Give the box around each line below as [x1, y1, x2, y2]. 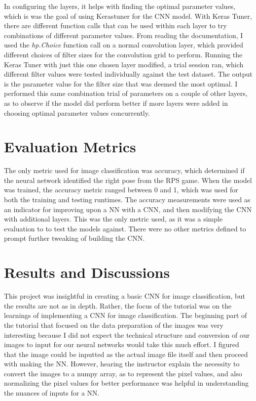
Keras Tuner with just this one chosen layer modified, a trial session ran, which [4, 59, 244, 69]
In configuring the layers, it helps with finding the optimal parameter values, [4, 1, 236, 11]
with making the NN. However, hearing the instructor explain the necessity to [4, 358, 240, 369]
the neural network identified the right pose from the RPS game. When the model [4, 175, 252, 185]
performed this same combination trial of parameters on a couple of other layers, [4, 88, 248, 98]
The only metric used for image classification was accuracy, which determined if [4, 165, 245, 176]
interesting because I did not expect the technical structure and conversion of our [4, 329, 250, 340]
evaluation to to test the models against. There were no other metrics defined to [4, 223, 246, 233]
